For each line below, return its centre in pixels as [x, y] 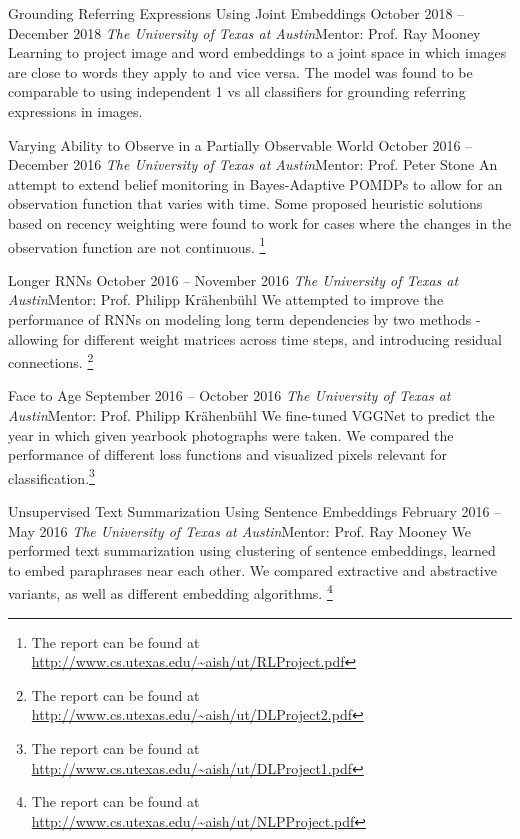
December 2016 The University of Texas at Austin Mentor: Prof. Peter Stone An [253, 164]
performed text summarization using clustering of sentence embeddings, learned [252, 550]
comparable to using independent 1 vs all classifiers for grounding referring [237, 91]
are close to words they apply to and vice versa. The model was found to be [240, 71]
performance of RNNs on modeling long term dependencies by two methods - [244, 318]
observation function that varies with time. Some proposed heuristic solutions [245, 203]
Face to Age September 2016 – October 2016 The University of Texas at [229, 395]
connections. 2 [51, 360]
